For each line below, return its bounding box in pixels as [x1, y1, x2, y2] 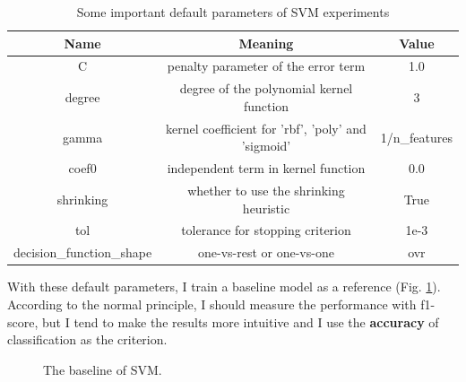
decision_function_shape [13, 243, 152, 262]
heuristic [242, 198, 290, 217]
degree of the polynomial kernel [179, 79, 353, 98]
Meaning [238, 33, 294, 52]
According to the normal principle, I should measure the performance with [7, 294, 417, 313]
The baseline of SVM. [43, 360, 162, 378]
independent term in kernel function [167, 159, 366, 178]
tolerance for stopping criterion [181, 221, 351, 239]
